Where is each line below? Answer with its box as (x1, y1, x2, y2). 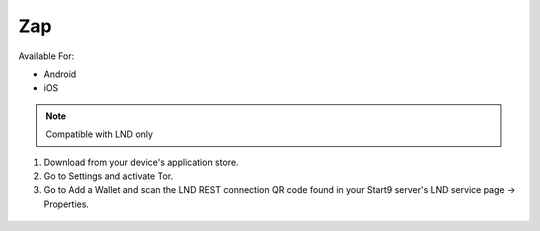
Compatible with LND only (45, 128, 154, 140)
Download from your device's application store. (43, 156, 239, 168)
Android (43, 68, 77, 80)
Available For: (18, 50, 75, 62)
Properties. (43, 198, 90, 210)
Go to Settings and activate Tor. (43, 170, 174, 182)
